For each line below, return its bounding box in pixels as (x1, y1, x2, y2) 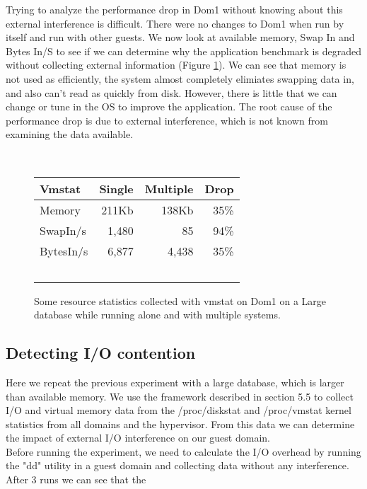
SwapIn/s (40, 222, 86, 238)
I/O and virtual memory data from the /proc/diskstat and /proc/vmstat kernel (6, 403, 351, 418)
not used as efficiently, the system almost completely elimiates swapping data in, (6, 71, 354, 86)
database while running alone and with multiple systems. (34, 307, 281, 322)
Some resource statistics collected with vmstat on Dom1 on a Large (34, 293, 327, 308)
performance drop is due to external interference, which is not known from (6, 113, 328, 127)
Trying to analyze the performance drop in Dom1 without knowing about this (6, 2, 343, 16)
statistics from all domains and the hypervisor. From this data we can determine (6, 416, 355, 431)
